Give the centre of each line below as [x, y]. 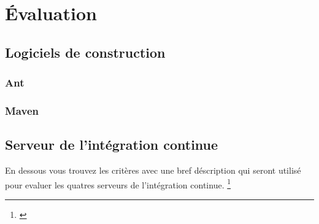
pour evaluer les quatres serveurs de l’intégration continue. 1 [118, 183]
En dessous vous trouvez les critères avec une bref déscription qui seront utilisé [153, 170]
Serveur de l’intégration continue [112, 145]
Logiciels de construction [85, 52]
